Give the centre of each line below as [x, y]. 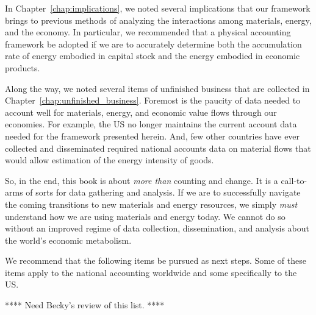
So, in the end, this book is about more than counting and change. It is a [142, 180]
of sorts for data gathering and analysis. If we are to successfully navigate [163, 192]
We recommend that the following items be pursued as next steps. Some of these [156, 260]
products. [23, 67]
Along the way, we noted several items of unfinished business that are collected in [157, 88]
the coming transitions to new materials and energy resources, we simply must [151, 204]
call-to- [294, 180]
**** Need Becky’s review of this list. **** [85, 305]
